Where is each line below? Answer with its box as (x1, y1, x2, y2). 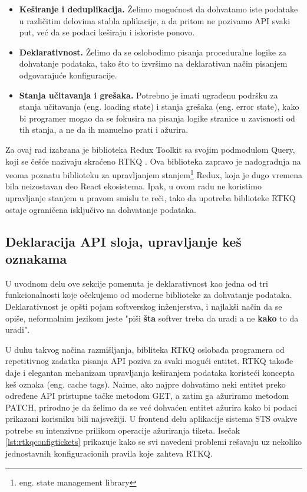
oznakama (5, 249, 67, 267)
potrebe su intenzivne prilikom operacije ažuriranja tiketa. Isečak (5, 424, 240, 436)
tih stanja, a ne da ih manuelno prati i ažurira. (19, 123, 189, 136)
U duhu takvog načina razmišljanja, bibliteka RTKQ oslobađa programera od (5, 343, 285, 355)
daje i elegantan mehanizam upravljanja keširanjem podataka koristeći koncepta (5, 366, 295, 378)
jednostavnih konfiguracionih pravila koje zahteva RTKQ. (5, 447, 213, 460)
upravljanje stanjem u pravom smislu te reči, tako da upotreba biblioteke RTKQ (5, 191, 296, 204)
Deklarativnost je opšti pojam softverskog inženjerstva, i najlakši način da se (5, 300, 282, 312)
